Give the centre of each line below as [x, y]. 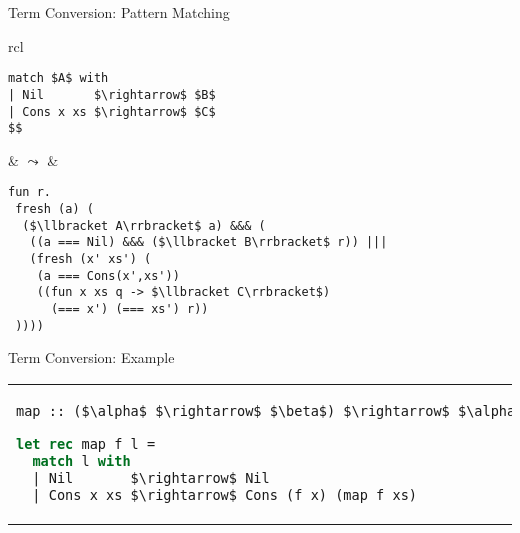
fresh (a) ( [54, 209]
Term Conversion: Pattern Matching [119, 12]
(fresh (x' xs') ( [90, 259]
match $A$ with [58, 78]
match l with [81, 460]
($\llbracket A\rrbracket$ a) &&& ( [144, 225]
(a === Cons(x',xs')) [108, 275]
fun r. [29, 192]
